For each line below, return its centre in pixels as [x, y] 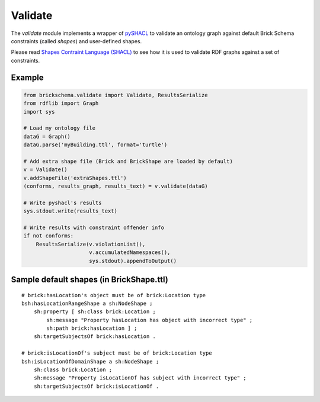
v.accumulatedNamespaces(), [130, 253]
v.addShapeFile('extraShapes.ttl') [75, 178]
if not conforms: [49, 236]
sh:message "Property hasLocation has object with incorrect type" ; [150, 320]
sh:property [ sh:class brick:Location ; [95, 312]
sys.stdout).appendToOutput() [133, 261]
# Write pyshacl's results [63, 202]
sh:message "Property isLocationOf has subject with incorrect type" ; [140, 378]
